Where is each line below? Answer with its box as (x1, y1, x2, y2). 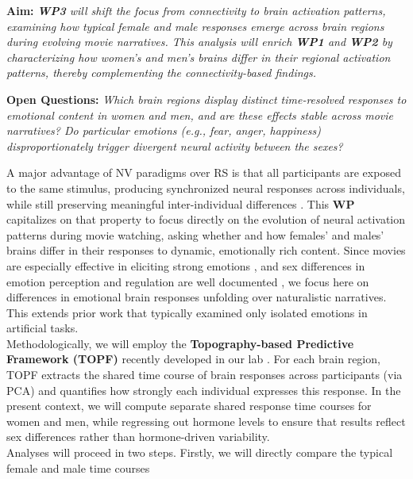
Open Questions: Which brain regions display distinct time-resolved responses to (6, 90, 407, 107)
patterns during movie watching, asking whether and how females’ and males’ (6, 226, 384, 243)
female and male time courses (6, 459, 150, 476)
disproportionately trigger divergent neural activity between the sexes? (6, 137, 343, 154)
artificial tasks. (6, 320, 79, 336)
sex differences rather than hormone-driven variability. (6, 428, 270, 445)
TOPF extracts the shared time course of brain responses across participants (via (6, 366, 403, 383)
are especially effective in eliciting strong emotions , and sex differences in (6, 257, 365, 274)
